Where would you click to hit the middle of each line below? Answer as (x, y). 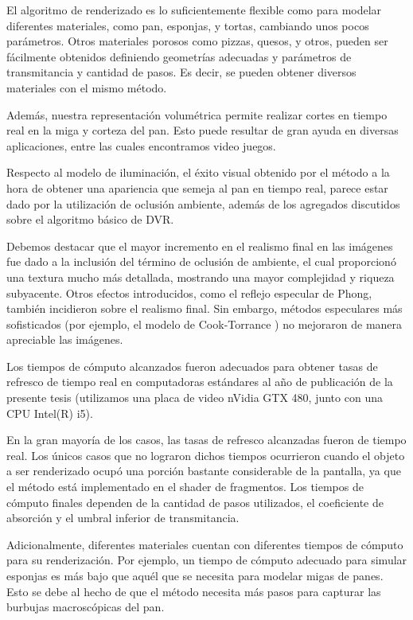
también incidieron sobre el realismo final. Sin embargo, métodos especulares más (205, 308)
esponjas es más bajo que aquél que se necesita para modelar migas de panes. (195, 575)
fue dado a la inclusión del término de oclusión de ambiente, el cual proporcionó (201, 261)
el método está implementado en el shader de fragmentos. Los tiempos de (185, 487)
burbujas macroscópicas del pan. (86, 607)
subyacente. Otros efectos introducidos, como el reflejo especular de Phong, (189, 292)
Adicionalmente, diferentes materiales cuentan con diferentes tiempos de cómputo (205, 544)
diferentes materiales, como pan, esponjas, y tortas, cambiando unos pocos (188, 25)
